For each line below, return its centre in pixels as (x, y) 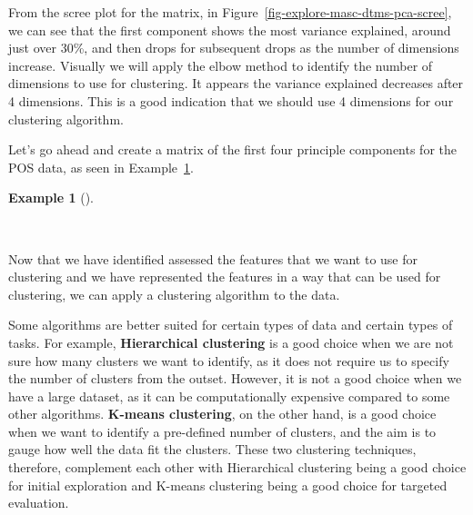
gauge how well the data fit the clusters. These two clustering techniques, (212, 449)
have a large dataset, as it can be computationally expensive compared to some (229, 396)
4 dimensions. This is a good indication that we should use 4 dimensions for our (231, 100)
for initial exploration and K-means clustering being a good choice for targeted (228, 485)
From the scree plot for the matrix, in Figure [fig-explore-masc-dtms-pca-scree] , (230, 12)
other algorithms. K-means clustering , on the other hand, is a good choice (222, 414)
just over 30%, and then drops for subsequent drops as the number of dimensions (234, 48)
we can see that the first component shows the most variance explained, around (230, 30)
